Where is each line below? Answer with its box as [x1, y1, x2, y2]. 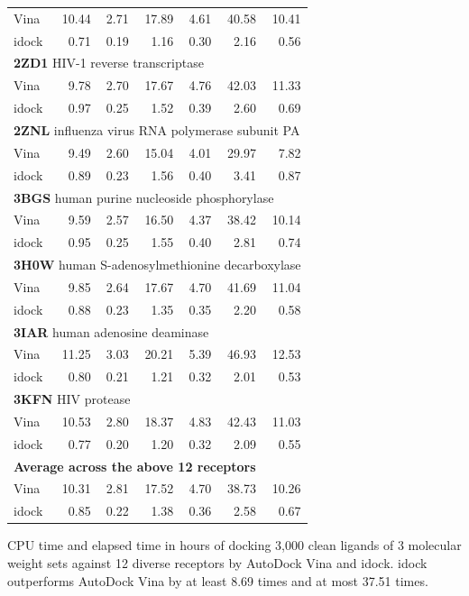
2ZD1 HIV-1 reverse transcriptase [14, 53, 204, 72]
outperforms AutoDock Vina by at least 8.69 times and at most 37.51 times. [7, 571, 428, 590]
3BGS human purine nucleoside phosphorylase [14, 188, 274, 206]
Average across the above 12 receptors [14, 456, 256, 475]
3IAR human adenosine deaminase [14, 322, 209, 341]
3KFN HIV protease [14, 390, 131, 408]
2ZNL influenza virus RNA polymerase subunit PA [14, 120, 300, 139]
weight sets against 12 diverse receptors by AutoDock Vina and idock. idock [7, 554, 428, 572]
